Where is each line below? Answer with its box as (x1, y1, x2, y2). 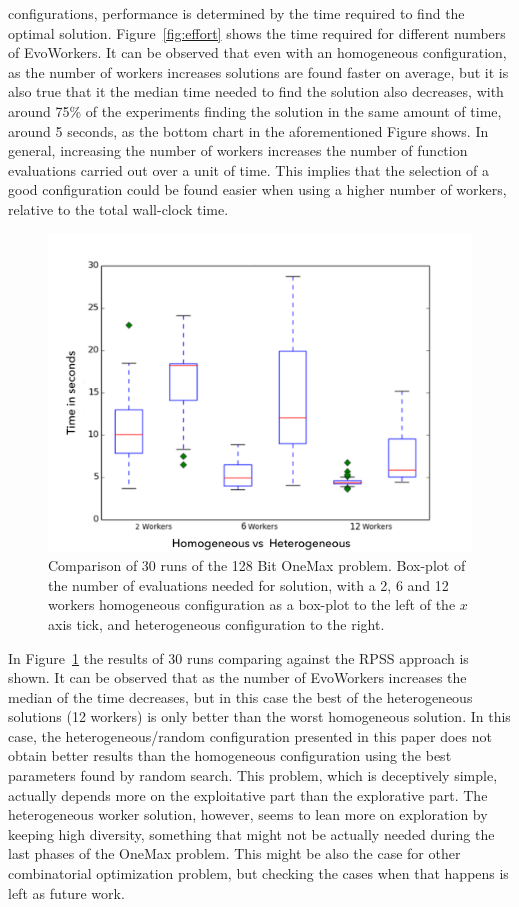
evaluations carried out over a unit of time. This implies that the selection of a (8, 159, 490, 180)
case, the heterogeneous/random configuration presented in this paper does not (8, 725, 492, 746)
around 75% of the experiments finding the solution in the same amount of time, (8, 100, 502, 121)
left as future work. (8, 882, 125, 903)
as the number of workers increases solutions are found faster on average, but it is (8, 61, 509, 82)
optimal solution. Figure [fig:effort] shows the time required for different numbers (8, 22, 506, 43)
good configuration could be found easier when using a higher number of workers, (8, 179, 507, 200)
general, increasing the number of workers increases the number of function (8, 140, 468, 161)
